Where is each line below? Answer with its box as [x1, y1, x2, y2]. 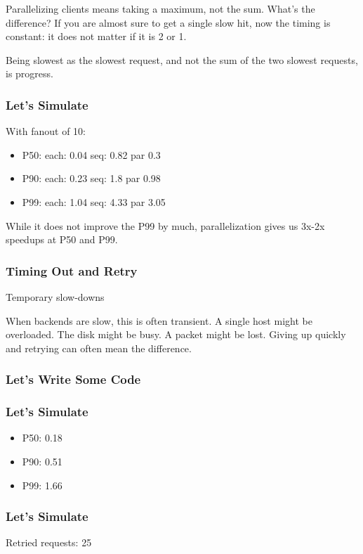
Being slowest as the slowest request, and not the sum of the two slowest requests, [6, 52, 358, 67]
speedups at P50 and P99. [6, 232, 118, 247]
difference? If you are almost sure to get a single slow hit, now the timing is [6, 15, 331, 30]
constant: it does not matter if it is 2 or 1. [6, 29, 187, 44]
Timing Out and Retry [6, 262, 138, 279]
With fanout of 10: [6, 124, 86, 138]
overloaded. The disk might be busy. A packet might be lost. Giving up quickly [6, 327, 346, 342]
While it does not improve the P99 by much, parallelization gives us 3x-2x [6, 218, 325, 233]
